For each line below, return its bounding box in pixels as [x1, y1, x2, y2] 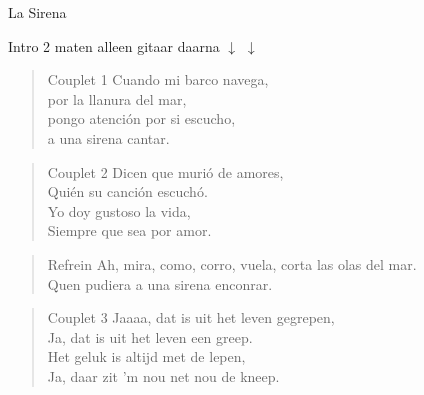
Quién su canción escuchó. [47, 181, 208, 202]
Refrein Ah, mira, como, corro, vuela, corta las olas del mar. [47, 253, 417, 274]
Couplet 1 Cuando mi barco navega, [47, 69, 269, 90]
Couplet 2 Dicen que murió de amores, [47, 161, 284, 182]
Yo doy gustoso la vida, [47, 200, 191, 221]
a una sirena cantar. [47, 127, 170, 148]
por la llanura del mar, [47, 88, 187, 109]
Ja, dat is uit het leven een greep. [47, 326, 253, 347]
